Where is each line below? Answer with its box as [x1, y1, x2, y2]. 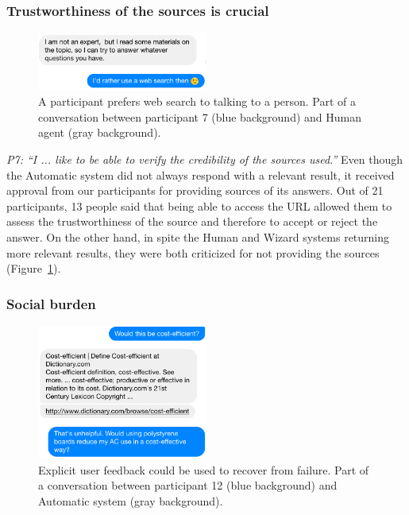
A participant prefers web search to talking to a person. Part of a [38, 93, 357, 110]
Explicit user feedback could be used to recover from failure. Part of [38, 461, 369, 478]
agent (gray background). [38, 124, 161, 141]
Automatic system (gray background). [38, 492, 223, 509]
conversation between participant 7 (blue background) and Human [38, 108, 362, 125]
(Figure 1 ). [6, 260, 61, 277]
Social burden [6, 293, 96, 313]
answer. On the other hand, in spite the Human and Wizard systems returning [6, 229, 390, 246]
